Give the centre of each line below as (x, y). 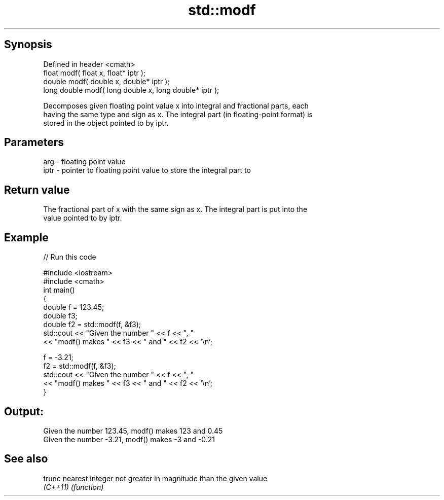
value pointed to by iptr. (83, 218)
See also (26, 459)
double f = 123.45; (74, 307)
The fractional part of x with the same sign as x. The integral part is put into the (175, 209)
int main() (59, 290)
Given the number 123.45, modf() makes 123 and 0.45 (133, 431)
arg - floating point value (84, 162)
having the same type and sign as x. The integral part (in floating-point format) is (178, 114)
